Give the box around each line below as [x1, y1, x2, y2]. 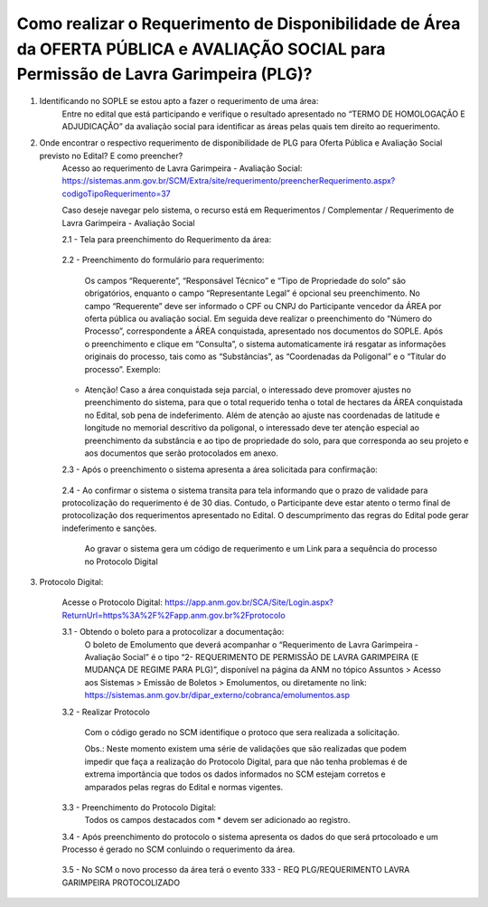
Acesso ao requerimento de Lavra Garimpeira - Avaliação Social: [61, 163, 303, 174]
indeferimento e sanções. [61, 523, 157, 534]
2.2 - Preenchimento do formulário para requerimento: [61, 254, 265, 266]
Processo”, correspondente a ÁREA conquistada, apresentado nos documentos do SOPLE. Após [84, 326, 443, 336]
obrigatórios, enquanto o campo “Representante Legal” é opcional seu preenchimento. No [84, 288, 420, 298]
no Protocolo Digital [84, 556, 158, 567]
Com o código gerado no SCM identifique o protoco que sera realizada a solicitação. [84, 726, 400, 737]
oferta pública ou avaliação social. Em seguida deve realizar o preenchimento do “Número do [84, 313, 433, 324]
